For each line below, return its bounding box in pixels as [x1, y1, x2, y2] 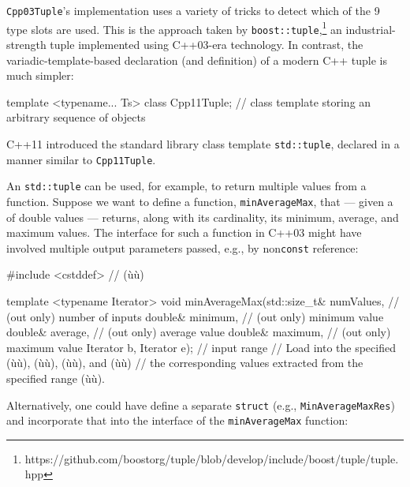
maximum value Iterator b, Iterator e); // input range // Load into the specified [6, 339, 396, 355]
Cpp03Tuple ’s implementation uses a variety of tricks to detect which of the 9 [6, 2, 380, 18]
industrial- [345, 21, 396, 37]
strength [6, 36, 47, 52]
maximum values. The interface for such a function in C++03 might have [6, 224, 362, 241]
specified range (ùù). [6, 369, 105, 386]
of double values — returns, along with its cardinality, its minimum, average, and [6, 208, 399, 225]
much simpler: [6, 67, 74, 84]
